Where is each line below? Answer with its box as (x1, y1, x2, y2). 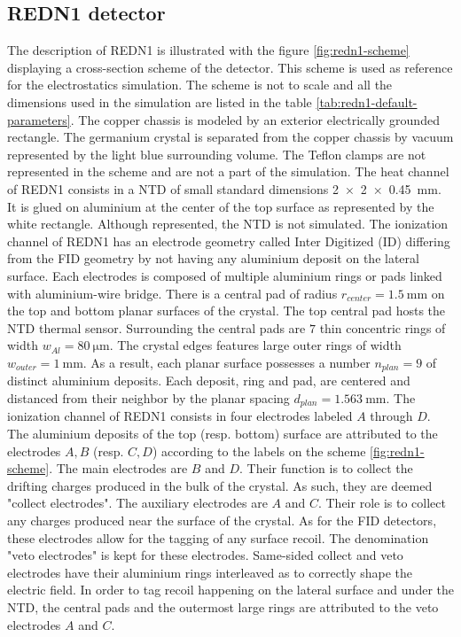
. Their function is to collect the (239, 459, 413, 478)
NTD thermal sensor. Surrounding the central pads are (7, 318, 306, 337)
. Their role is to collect (317, 493, 446, 512)
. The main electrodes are (49, 459, 188, 478)
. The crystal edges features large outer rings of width (109, 336, 402, 354)
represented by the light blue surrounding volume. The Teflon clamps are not (7, 144, 426, 163)
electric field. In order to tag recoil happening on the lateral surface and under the (7, 580, 454, 599)
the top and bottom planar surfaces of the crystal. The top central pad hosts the (7, 301, 446, 320)
